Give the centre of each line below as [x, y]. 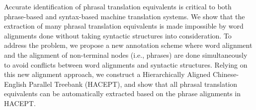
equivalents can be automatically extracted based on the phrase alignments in [122, 93]
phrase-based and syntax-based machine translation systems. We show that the [125, 16]
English [15, 84]
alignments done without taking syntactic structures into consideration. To [118, 35]
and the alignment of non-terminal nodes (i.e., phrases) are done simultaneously [126, 55]
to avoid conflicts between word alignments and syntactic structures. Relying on [126, 64]
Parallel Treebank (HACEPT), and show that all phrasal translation [133, 84]
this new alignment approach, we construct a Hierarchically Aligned [107, 74]
